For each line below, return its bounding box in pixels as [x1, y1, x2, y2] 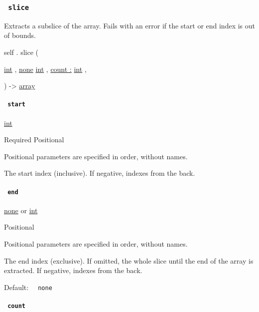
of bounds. [4, 30, 36, 40]
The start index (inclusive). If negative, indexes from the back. [4, 168, 195, 178]
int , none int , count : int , [4, 63, 87, 74]
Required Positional [4, 134, 64, 145]
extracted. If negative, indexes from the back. [4, 265, 142, 276]
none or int [4, 205, 38, 215]
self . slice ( [4, 46, 38, 57]
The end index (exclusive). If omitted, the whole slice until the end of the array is [4, 255, 254, 266]
